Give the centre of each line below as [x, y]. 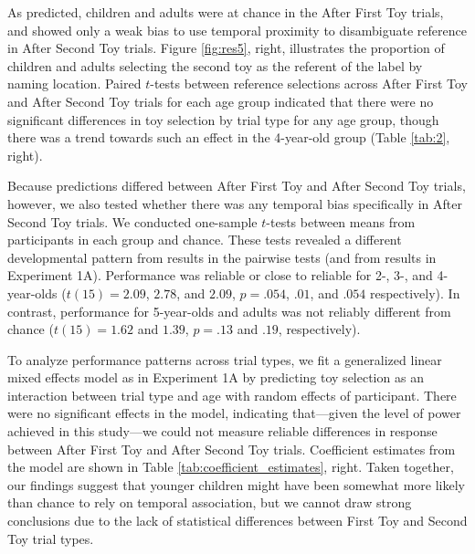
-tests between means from [341, 221]
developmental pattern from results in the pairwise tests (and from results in [222, 257]
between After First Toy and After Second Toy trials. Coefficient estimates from [232, 449]
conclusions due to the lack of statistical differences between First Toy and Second [237, 521]
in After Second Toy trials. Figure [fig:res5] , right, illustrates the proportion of [226, 48]
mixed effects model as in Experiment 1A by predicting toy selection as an [216, 377]
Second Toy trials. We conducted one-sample [132, 221]
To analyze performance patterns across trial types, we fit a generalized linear [225, 359]
